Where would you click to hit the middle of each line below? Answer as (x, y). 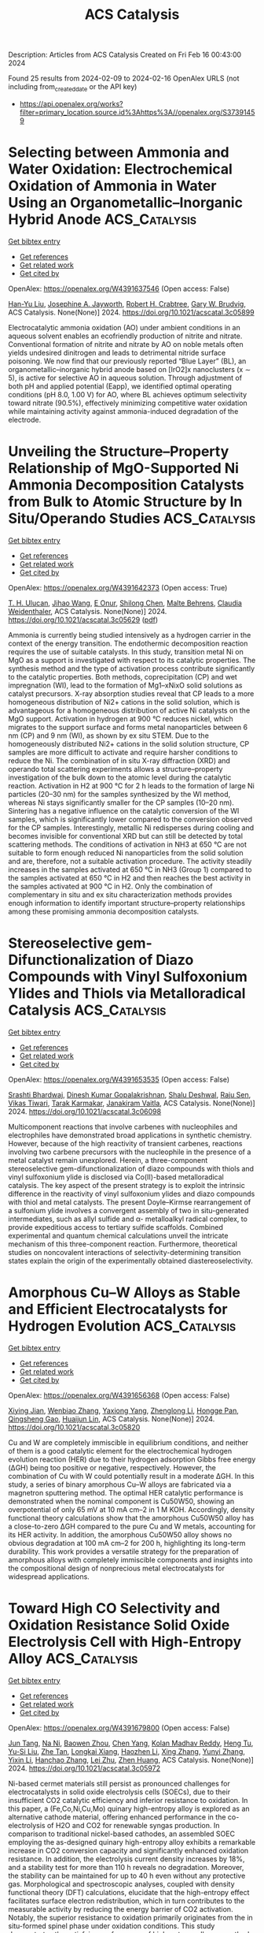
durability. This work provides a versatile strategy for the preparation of (124, 1551)
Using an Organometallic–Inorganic (126, 203)
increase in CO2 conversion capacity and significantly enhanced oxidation (128, 1850)
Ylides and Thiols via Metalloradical (127, 994)
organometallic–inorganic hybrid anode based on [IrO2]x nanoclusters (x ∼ (130, 369)
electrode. (25, 419)
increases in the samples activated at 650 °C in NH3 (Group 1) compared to (130, 870)
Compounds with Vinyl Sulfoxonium (128, 977)
